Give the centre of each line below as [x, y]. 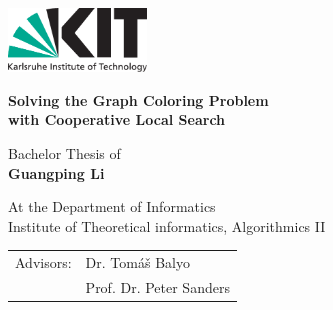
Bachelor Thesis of [64, 153]
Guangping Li [56, 172]
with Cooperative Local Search [117, 119]
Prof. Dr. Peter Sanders [157, 287]
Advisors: [43, 262]
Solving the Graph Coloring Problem [138, 99]
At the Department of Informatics [112, 206]
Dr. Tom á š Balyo [137, 262]
